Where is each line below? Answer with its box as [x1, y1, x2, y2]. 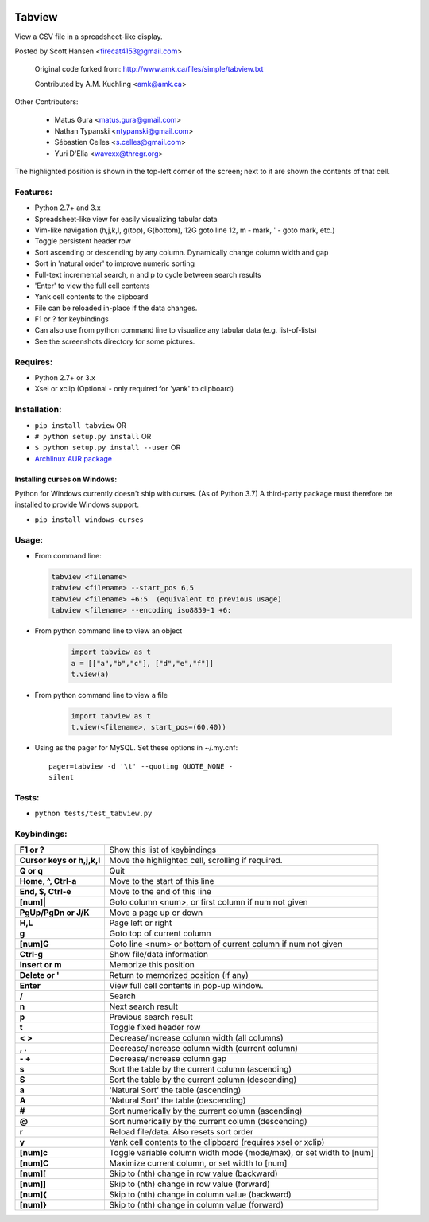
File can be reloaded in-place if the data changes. [34, 303, 198, 313]
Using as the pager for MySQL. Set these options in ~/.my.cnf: [34, 743, 238, 753]
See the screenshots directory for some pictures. [34, 337, 195, 346]
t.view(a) [71, 669, 110, 679]
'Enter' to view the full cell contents [34, 281, 150, 290]
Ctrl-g [19, 949, 44, 960]
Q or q [19, 866, 44, 877]
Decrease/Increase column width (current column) [109, 1043, 298, 1054]
